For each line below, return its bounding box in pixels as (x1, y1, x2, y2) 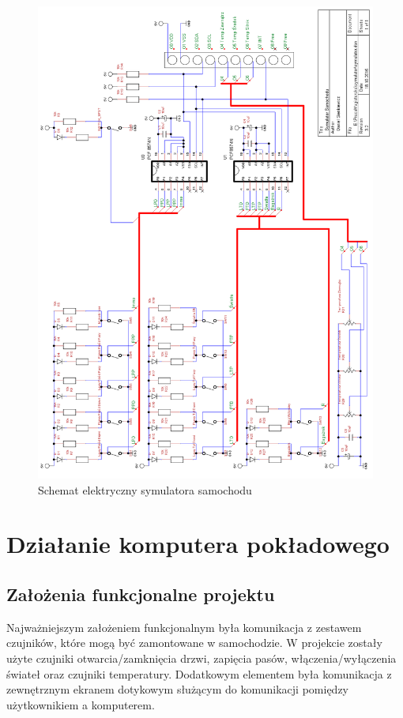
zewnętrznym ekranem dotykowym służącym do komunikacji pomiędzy (6, 681, 348, 697)
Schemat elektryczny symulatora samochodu (38, 481, 252, 498)
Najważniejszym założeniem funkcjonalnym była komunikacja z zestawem (6, 618, 362, 635)
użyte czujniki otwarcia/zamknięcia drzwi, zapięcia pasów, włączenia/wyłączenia (6, 649, 397, 666)
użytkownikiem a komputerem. (6, 696, 155, 712)
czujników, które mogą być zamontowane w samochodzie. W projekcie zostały (6, 634, 382, 651)
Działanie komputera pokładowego (6, 528, 390, 560)
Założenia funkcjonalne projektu (6, 581, 275, 606)
